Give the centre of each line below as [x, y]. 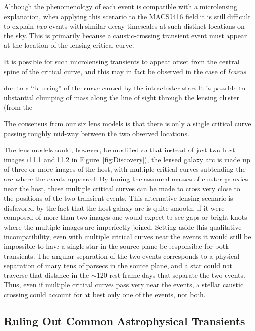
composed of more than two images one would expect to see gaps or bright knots [126, 217]
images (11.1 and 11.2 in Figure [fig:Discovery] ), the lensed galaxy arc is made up [127, 159]
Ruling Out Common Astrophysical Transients [125, 321]
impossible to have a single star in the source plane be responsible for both [117, 246]
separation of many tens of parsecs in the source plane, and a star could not [118, 265]
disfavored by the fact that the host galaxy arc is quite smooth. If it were [114, 207]
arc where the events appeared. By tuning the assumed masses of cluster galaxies [126, 178]
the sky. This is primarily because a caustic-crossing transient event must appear [126, 35]
